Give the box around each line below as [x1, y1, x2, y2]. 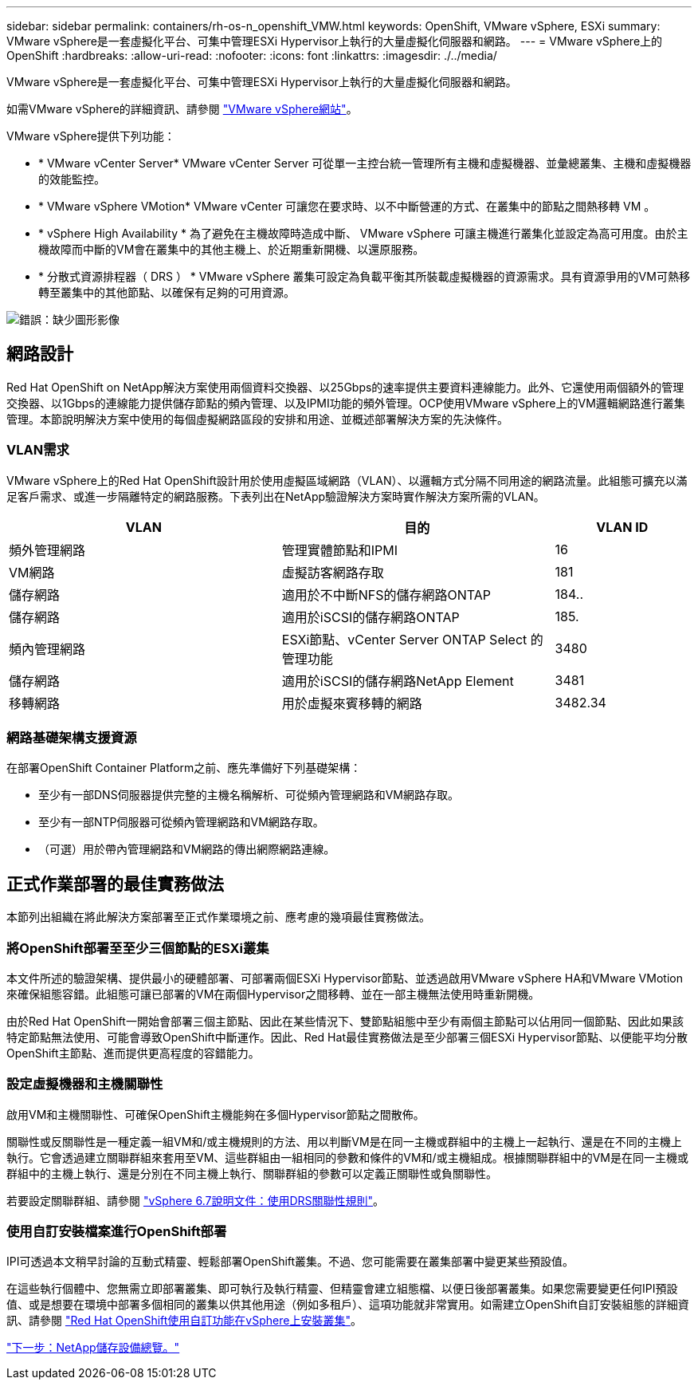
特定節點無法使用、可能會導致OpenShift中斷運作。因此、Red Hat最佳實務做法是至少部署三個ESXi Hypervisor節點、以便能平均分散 [6, 1030, 688, 1044]
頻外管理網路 [9, 541, 86, 558]
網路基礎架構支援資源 [6, 729, 137, 746]
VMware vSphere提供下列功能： [6, 129, 175, 143]
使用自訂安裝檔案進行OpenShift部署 [6, 1223, 227, 1240]
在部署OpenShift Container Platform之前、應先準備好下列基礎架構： [6, 761, 362, 775]
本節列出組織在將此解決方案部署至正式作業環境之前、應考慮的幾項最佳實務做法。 [6, 910, 430, 924]
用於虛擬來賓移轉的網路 [281, 695, 422, 711]
